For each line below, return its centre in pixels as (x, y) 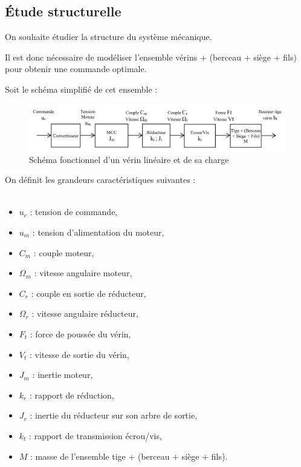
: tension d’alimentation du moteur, (98, 232)
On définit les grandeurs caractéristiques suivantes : (100, 180)
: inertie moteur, (63, 375)
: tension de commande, (74, 212)
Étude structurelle (63, 11)
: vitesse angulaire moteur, (83, 273)
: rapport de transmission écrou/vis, (95, 435)
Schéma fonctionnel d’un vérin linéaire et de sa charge (129, 159)
